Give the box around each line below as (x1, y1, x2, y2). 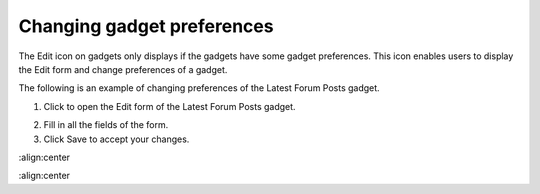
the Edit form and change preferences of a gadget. (18, 63, 228, 75)
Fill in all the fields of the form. (43, 119, 169, 131)
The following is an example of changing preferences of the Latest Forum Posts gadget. (18, 82, 380, 94)
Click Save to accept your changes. (43, 133, 190, 145)
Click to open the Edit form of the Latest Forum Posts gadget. (43, 100, 296, 112)
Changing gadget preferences (18, 15, 274, 37)
